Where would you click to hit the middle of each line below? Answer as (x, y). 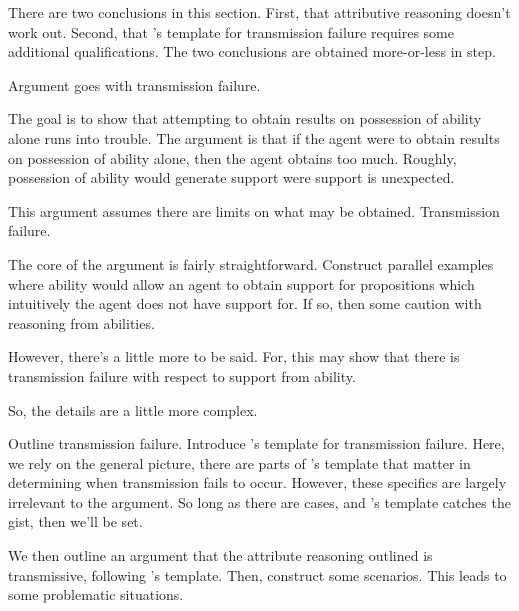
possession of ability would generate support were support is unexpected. (231, 177)
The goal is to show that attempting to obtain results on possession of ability (245, 118)
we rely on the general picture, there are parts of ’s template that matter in (239, 462)
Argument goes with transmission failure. (134, 84)
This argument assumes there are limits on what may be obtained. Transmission (254, 210)
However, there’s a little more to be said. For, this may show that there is (234, 356)
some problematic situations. (96, 594)
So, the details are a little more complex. (133, 409)
